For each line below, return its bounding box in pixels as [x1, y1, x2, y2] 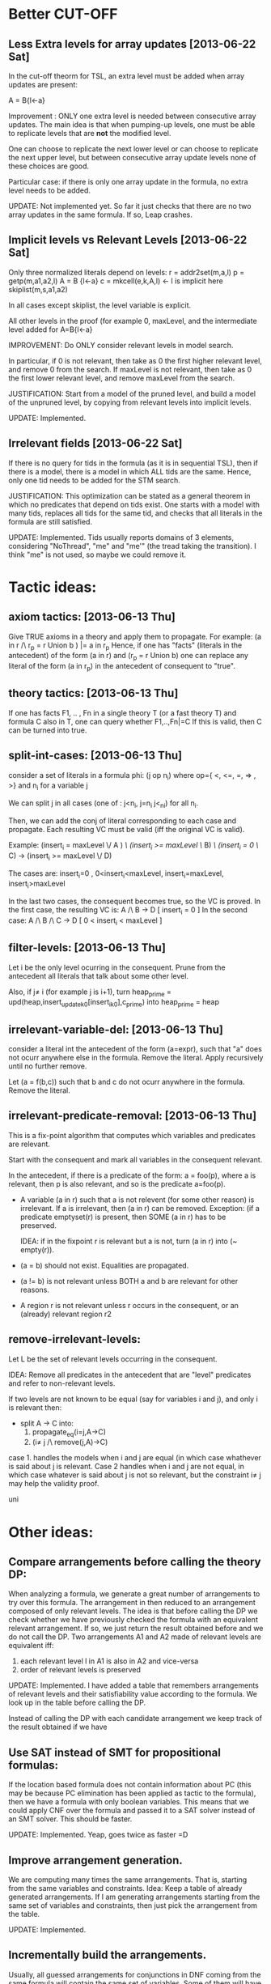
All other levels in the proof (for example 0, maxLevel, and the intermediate [8, 316, 257, 325]
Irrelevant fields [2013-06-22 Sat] [8, 436, 183, 450]
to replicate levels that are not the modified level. [8, 129, 171, 138]
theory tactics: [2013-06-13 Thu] [8, 686, 179, 700]
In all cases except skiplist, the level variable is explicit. [8, 300, 192, 310]
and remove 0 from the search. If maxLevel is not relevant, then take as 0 [8, 364, 252, 374]
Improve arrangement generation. [8, 1853, 184, 1867]
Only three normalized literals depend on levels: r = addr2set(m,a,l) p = [8, 267, 245, 277]
